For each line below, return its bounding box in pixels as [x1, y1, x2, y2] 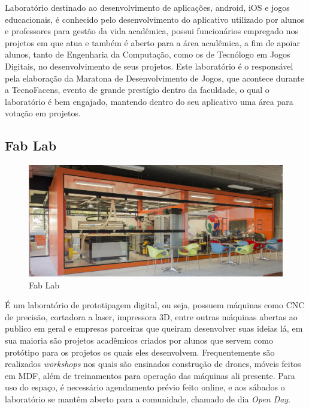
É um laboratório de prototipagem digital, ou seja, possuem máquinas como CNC [5, 299, 305, 311]
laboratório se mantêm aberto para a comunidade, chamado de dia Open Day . [5, 392, 290, 405]
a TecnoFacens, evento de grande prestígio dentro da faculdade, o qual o [5, 83, 269, 96]
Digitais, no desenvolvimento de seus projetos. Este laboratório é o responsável [5, 59, 293, 72]
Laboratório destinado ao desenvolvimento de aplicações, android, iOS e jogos [5, 1, 290, 13]
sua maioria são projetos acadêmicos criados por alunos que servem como [5, 334, 273, 347]
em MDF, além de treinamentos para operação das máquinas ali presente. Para [5, 369, 295, 381]
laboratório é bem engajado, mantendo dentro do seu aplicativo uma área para [5, 95, 293, 107]
